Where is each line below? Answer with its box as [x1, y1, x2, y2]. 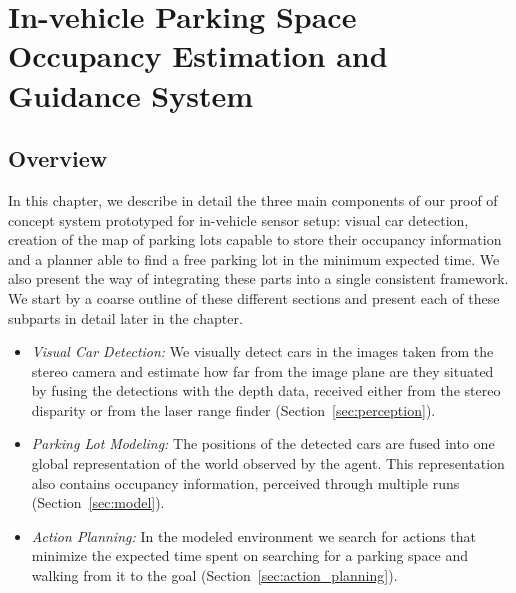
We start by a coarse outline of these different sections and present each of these [8, 287, 500, 308]
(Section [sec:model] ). [31, 492, 165, 513]
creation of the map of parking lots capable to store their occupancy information [8, 229, 502, 250]
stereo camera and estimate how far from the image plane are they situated [31, 360, 494, 381]
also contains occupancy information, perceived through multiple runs [31, 472, 460, 493]
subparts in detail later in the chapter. [8, 307, 243, 328]
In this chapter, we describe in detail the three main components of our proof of [8, 189, 498, 210]
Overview [8, 143, 108, 174]
